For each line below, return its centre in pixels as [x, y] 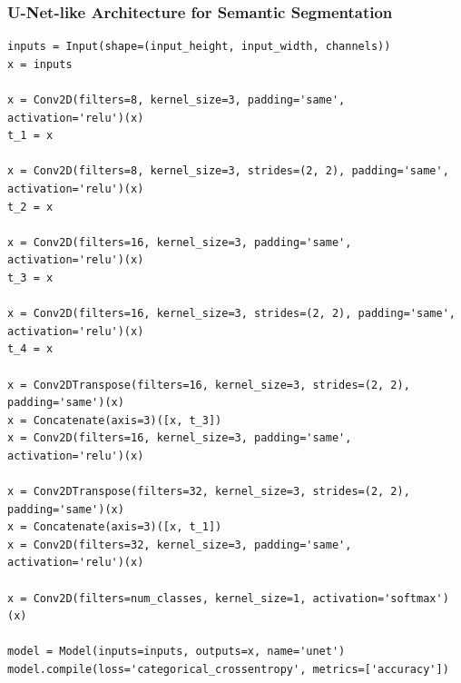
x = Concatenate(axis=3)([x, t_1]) [115, 527]
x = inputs [40, 64]
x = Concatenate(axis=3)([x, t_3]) [115, 420]
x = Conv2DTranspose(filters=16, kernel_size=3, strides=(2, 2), [209, 385]
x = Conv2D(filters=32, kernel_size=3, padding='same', [180, 544]
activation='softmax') [381, 598]
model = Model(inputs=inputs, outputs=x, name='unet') [177, 652]
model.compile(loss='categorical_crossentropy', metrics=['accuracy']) [228, 669]
